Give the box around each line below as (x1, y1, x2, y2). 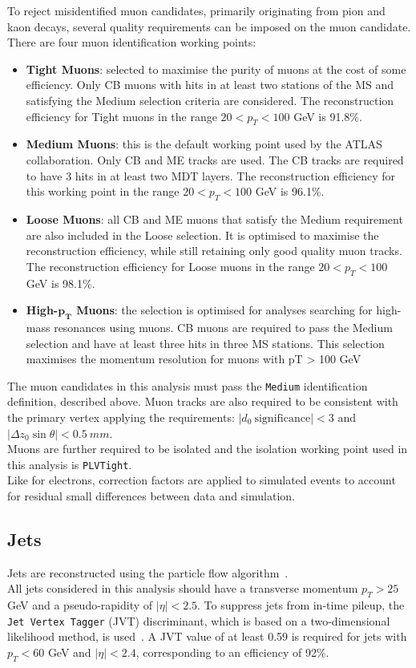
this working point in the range (26, 183, 180, 200)
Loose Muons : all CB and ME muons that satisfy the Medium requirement (26, 210, 403, 227)
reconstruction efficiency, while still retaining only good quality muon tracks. (26, 242, 402, 259)
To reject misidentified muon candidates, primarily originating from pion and (7, 2, 386, 18)
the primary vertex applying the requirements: (7, 408, 235, 425)
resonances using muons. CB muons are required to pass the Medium (54, 318, 393, 335)
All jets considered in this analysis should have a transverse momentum (7, 580, 358, 597)
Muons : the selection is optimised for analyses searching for (76, 302, 373, 318)
